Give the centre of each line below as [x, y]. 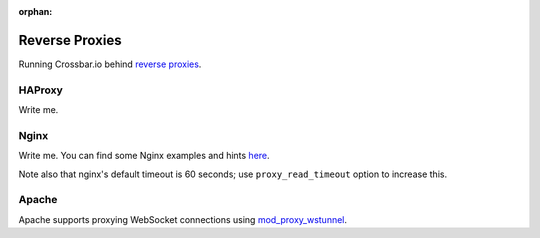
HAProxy [41, 90]
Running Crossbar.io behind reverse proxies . [110, 64]
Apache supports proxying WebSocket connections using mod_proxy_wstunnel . [183, 219]
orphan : [35, 11]
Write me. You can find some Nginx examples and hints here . [144, 156]
